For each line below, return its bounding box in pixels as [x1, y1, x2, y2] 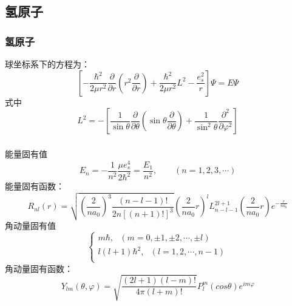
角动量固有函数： [5, 262, 73, 274]
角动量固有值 [5, 219, 56, 231]
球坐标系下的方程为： [5, 58, 90, 70]
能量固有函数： [5, 180, 64, 192]
